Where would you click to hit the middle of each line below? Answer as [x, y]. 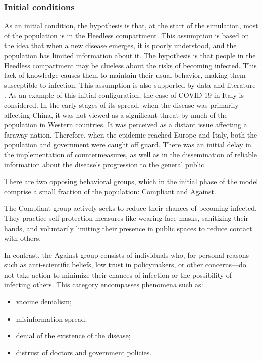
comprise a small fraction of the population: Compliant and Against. [110, 191]
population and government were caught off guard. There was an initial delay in [128, 144]
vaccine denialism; [44, 302]
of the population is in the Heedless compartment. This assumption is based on [127, 35]
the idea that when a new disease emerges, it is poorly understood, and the [120, 45]
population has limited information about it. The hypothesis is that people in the [130, 55]
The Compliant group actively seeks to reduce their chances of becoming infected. [130, 208]
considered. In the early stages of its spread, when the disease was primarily [121, 104]
